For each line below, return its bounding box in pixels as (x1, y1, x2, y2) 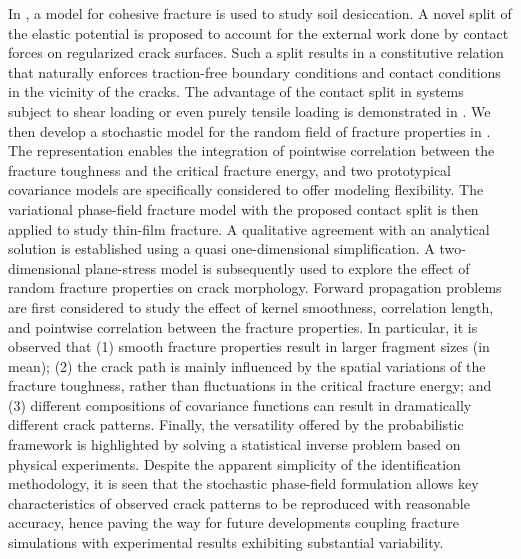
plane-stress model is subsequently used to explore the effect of (85, 257, 470, 278)
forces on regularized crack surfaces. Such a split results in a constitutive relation (8, 42, 504, 63)
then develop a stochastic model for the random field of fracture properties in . (8, 120, 491, 141)
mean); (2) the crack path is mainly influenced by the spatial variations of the (8, 355, 486, 376)
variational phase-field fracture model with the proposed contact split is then (8, 198, 479, 219)
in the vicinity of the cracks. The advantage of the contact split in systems (8, 81, 464, 102)
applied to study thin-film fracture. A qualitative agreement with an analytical (8, 218, 490, 239)
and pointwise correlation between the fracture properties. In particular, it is (8, 316, 478, 337)
